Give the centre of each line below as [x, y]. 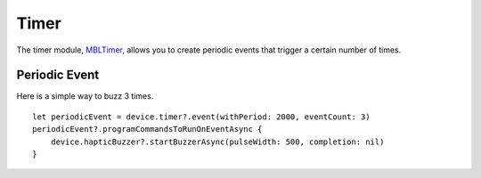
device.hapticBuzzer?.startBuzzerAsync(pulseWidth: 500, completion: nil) [217, 142]
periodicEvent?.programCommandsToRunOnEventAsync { [147, 129]
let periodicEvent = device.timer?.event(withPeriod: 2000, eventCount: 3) [201, 117]
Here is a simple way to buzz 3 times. [85, 96]
